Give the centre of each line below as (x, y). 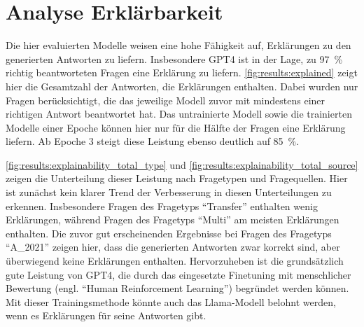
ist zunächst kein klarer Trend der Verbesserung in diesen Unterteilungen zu (169, 192)
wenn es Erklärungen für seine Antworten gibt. (106, 315)
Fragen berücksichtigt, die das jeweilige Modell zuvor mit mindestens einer (166, 100)
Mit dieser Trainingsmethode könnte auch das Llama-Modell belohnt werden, (171, 301)
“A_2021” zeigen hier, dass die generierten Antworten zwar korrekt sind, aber (173, 247)
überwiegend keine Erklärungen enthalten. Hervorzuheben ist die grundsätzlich (175, 261)
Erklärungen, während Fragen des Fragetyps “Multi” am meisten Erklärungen (173, 220)
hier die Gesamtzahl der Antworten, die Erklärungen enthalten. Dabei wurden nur (182, 86)
